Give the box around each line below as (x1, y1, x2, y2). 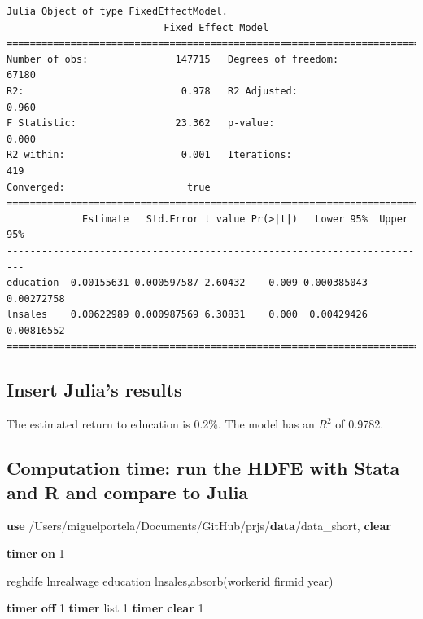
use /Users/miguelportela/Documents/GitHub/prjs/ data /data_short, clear (7, 517, 391, 534)
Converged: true (7, 181, 211, 193)
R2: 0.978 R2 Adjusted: (7, 85, 298, 97)
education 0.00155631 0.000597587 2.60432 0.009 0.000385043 (7, 277, 368, 289)
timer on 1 (7, 545, 65, 562)
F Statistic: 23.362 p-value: (7, 117, 275, 130)
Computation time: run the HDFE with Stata (7, 455, 400, 481)
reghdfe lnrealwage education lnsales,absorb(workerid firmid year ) (7, 572, 334, 589)
